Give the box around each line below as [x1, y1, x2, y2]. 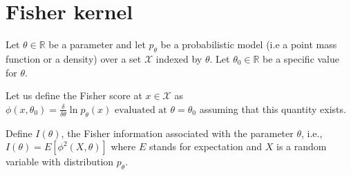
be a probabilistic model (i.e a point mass [160, 37, 337, 52]
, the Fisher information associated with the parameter [61, 125, 294, 140]
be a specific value [263, 51, 340, 65]
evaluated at [114, 105, 167, 115]
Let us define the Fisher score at [6, 88, 142, 103]
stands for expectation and [149, 139, 263, 154]
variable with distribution [6, 154, 114, 169]
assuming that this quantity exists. [199, 101, 346, 116]
